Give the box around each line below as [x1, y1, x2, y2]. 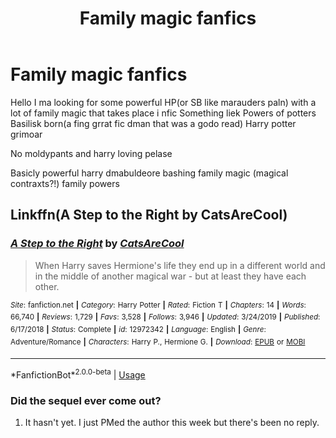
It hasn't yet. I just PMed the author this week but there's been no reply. [24, 417, 320, 429]
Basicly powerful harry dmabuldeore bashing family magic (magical [10, 167, 289, 179]
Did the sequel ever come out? [10, 393, 162, 407]
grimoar [10, 128, 43, 140]
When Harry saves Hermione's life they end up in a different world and [34, 259, 326, 271]
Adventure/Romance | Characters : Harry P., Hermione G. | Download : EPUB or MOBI [10, 337, 306, 347]
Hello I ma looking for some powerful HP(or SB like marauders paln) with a [10, 96, 317, 108]
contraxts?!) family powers [10, 177, 120, 189]
